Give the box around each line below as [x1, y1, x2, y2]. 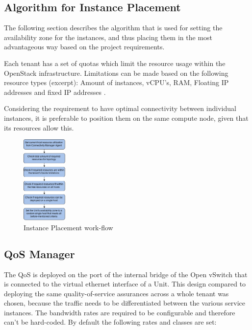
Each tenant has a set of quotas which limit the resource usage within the [4, 58, 226, 68]
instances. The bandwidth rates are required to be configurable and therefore [4, 307, 235, 317]
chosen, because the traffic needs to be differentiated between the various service [4, 298, 246, 308]
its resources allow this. [4, 122, 74, 132]
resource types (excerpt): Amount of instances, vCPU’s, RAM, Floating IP [4, 77, 229, 88]
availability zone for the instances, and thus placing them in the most [4, 32, 213, 42]
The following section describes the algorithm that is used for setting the [4, 22, 223, 33]
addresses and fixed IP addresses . [4, 87, 106, 97]
